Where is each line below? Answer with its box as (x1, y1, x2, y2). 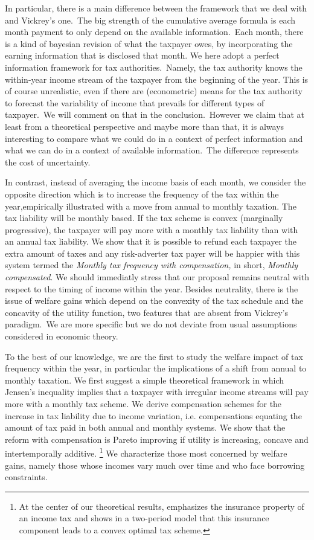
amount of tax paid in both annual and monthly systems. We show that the (5, 421, 286, 434)
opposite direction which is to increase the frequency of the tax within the (5, 187, 279, 200)
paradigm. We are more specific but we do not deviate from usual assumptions (5, 318, 297, 330)
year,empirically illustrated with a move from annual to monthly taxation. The (5, 199, 296, 212)
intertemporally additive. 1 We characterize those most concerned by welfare (5, 445, 287, 460)
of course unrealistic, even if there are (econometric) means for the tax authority (5, 85, 303, 97)
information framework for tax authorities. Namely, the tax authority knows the (5, 60, 303, 73)
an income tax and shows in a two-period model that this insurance (19, 512, 269, 524)
